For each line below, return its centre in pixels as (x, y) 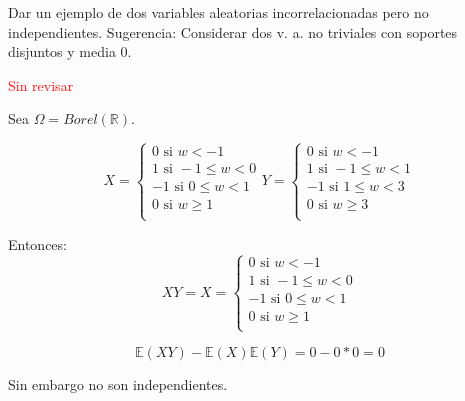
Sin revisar (41, 84)
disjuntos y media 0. (70, 51)
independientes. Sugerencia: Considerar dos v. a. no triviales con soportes (233, 31)
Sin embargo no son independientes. (118, 383)
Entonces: (37, 243)
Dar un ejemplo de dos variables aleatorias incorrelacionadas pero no (218, 12)
